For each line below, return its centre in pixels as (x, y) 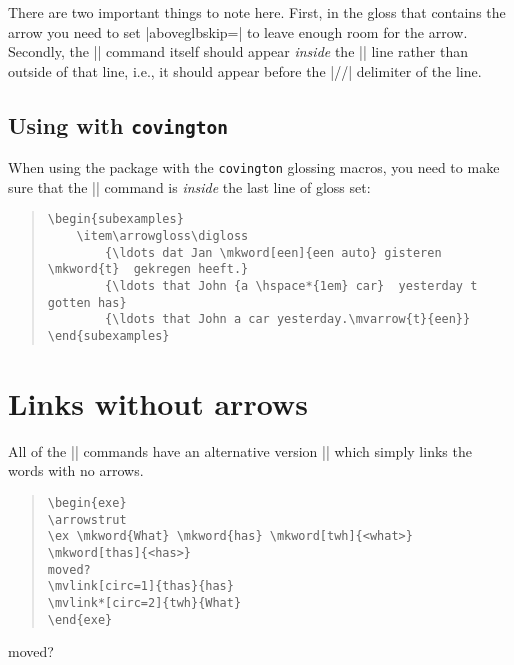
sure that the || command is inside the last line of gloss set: (189, 186)
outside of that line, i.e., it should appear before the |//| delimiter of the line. (245, 70)
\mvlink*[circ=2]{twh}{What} (144, 602)
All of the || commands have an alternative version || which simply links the (240, 450)
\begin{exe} (87, 502)
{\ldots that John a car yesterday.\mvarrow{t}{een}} (288, 319)
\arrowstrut (87, 519)
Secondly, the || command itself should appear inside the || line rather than (238, 51)
